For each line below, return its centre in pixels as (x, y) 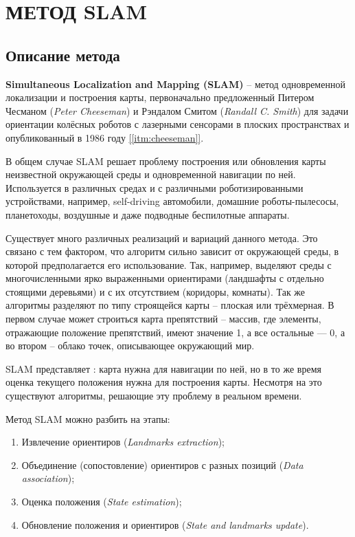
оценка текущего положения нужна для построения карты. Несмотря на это (164, 382)
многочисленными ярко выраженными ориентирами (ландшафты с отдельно (165, 278)
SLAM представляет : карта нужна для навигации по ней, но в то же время (163, 368)
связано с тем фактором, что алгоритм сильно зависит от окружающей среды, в (172, 251)
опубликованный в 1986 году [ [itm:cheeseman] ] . (105, 137)
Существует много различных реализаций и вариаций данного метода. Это (162, 238)
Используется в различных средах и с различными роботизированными (154, 187)
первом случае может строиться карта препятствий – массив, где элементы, (163, 319)
